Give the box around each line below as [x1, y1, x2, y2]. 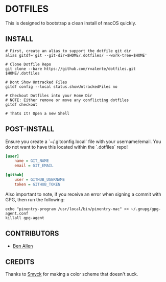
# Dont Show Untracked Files [5, 80, 67, 85]
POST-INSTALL [5, 125, 55, 133]
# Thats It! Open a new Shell [5, 111, 70, 116]
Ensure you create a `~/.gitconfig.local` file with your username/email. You [5, 138, 161, 145]
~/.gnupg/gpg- [131, 206, 161, 212]
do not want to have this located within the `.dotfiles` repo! [5, 144, 128, 150]
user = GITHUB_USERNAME [14, 177, 65, 182]
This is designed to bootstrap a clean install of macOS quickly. [5, 20, 136, 26]
